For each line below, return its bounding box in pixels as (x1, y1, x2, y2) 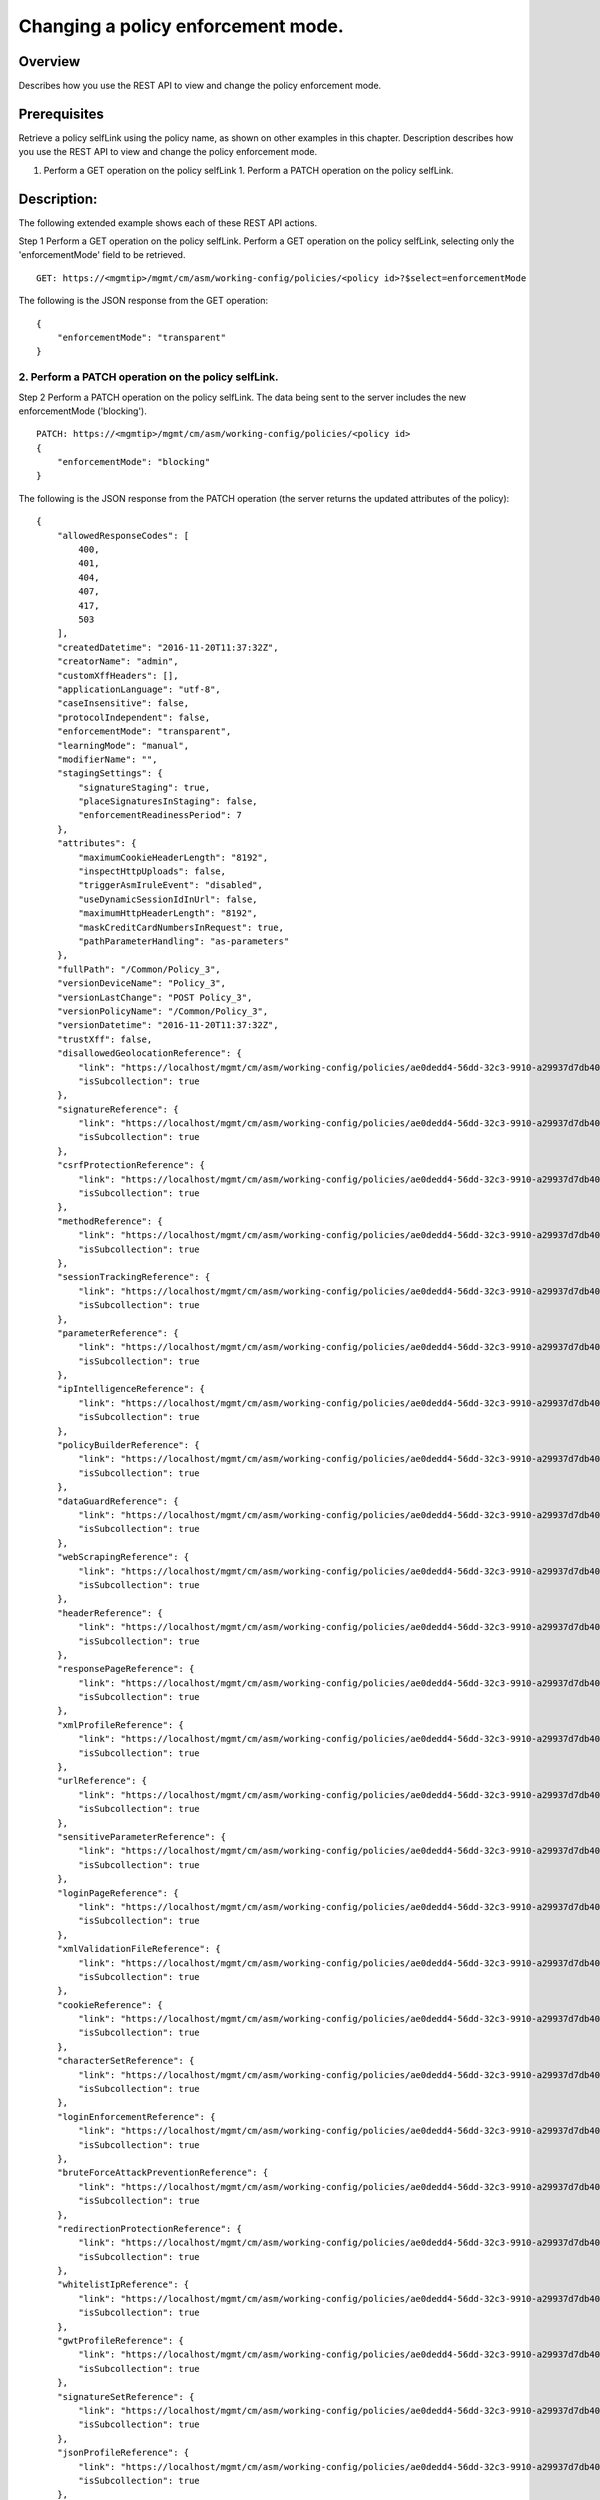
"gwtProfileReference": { (56, 2335, 185, 2347)
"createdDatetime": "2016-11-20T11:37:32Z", (56, 641, 279, 653)
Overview (18, 53, 81, 70)
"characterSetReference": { (56, 2055, 195, 2067)
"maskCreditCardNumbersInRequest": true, (78, 921, 285, 933)
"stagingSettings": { (56, 768, 164, 779)
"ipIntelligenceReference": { (56, 1383, 205, 1395)
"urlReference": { (56, 1775, 148, 1787)
